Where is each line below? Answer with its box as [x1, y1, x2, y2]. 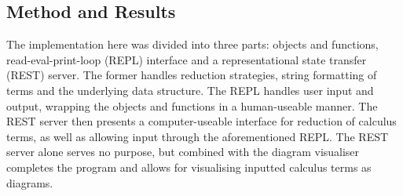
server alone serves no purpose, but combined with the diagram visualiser [6, 143, 360, 160]
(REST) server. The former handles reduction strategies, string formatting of [6, 67, 377, 83]
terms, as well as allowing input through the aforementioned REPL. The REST [6, 128, 389, 144]
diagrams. [6, 174, 53, 191]
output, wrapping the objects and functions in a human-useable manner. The [6, 97, 378, 114]
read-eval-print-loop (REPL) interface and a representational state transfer [6, 51, 367, 67]
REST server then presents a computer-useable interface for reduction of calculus [6, 113, 397, 129]
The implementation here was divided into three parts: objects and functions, [6, 36, 379, 53]
